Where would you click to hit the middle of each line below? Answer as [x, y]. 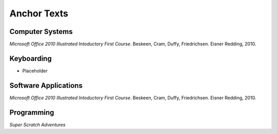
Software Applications [46, 85]
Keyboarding [31, 58]
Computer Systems [41, 32]
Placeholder [35, 71]
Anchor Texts [39, 13]
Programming [32, 112]
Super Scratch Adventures [38, 125]
